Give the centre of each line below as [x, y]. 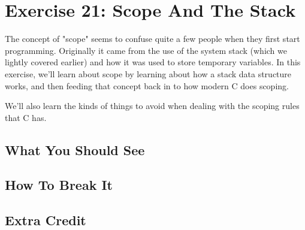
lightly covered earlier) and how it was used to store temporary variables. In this [153, 62]
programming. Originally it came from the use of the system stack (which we [146, 50]
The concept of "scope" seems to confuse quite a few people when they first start [152, 39]
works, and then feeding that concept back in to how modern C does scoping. [147, 85]
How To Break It [59, 185]
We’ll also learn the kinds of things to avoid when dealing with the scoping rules [152, 106]
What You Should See [75, 149]
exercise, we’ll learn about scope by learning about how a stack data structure [148, 73]
